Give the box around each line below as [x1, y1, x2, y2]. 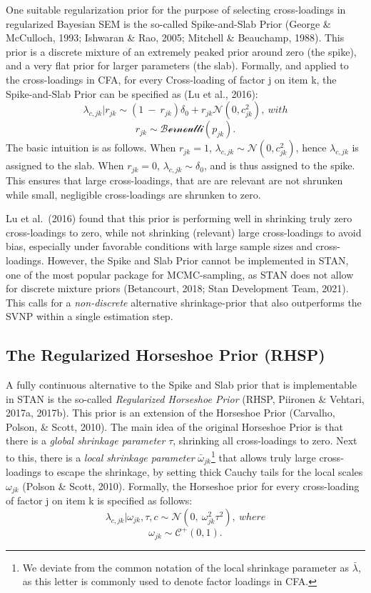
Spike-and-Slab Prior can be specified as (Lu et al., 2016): [6, 86, 258, 101]
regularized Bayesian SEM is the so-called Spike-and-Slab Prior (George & [6, 16, 331, 31]
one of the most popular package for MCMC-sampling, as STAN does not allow [6, 266, 354, 281]
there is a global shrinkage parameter [6, 433, 166, 448]
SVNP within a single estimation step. [6, 309, 173, 324]
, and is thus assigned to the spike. [203, 158, 355, 173]
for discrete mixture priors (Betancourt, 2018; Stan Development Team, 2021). [6, 281, 349, 296]
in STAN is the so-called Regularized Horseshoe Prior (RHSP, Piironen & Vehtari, [6, 391, 365, 406]
